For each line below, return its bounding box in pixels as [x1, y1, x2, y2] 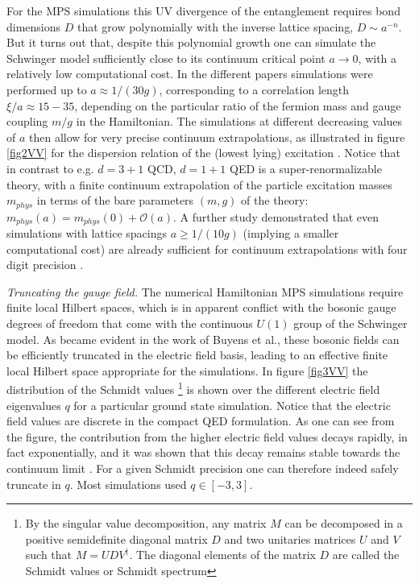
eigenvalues [6, 396, 61, 413]
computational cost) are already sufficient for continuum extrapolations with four [6, 240, 408, 257]
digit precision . [6, 256, 84, 273]
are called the [332, 546, 400, 563]
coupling [6, 113, 48, 130]
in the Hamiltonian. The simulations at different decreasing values [76, 113, 403, 130]
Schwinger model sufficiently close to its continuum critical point [6, 49, 326, 66]
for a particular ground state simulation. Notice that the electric [73, 396, 391, 413]
